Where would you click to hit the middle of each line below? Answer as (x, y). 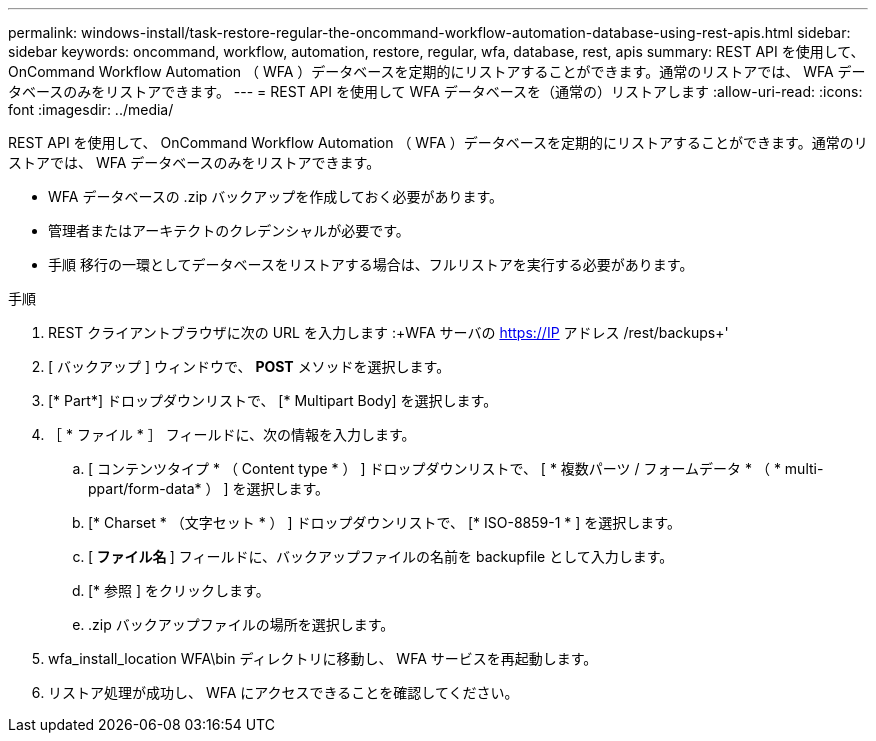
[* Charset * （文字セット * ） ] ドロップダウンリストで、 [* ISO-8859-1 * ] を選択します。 (384, 522)
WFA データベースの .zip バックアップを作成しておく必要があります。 (276, 196)
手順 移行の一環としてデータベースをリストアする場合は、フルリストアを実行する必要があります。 (371, 264)
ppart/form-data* (145, 488)
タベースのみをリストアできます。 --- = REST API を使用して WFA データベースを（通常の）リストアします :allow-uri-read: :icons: (435, 91)
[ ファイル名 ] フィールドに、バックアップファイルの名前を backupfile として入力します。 (381, 556)
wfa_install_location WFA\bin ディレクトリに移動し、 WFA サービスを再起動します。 (323, 658)
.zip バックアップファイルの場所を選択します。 (241, 624)
